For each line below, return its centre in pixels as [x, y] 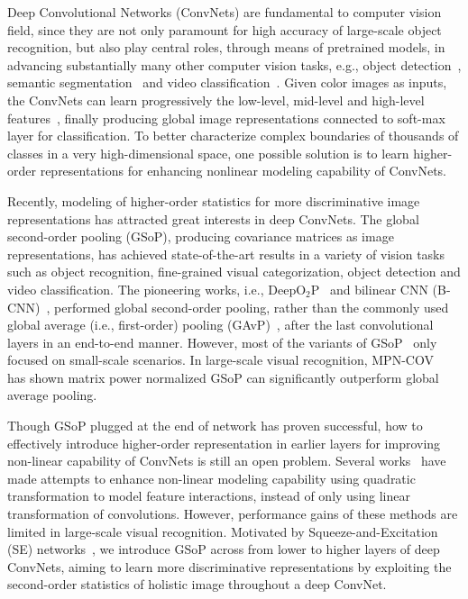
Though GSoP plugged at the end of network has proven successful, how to [215, 426]
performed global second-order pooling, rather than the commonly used [252, 307]
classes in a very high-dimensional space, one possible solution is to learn [208, 153]
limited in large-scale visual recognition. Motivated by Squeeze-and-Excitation [223, 531]
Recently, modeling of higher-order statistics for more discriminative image [214, 200]
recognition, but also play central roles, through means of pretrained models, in [226, 47]
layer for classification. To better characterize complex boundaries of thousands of [233, 136]
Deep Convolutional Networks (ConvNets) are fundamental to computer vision [225, 12]
